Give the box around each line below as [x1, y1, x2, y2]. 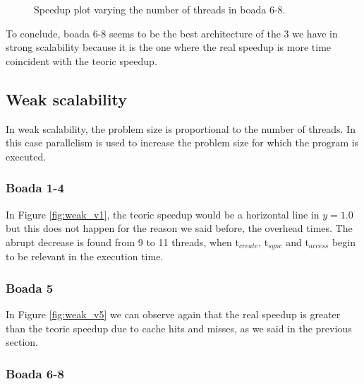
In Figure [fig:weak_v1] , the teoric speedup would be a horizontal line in [6, 206, 320, 221]
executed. [6, 149, 47, 163]
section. [6, 334, 38, 349]
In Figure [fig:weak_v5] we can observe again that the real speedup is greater [6, 307, 341, 322]
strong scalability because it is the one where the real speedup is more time [6, 40, 332, 54]
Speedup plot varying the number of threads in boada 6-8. [34, 2, 286, 16]
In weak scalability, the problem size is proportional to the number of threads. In [6, 121, 356, 136]
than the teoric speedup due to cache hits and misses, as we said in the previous [6, 320, 352, 335]
